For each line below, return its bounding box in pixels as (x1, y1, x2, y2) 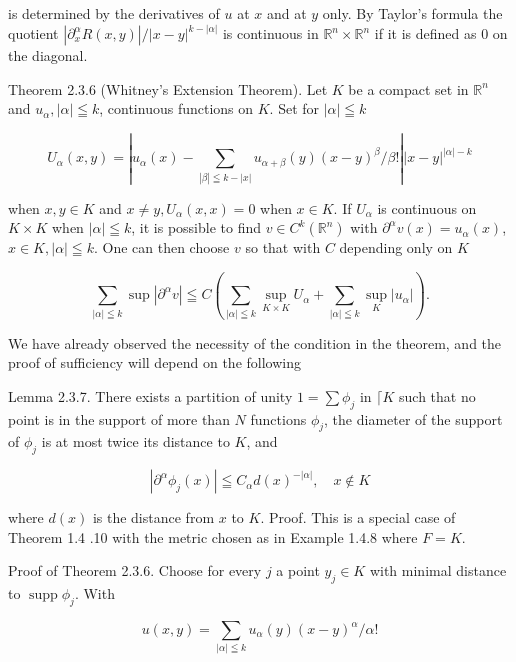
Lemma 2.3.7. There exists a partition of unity (8, 385, 293, 406)
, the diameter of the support (324, 408, 503, 429)
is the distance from (92, 507, 215, 528)
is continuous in (222, 23, 319, 44)
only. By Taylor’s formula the (322, 3, 503, 23)
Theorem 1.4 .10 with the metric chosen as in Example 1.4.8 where (8, 526, 418, 547)
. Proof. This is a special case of (260, 507, 456, 528)
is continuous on (377, 197, 477, 218)
